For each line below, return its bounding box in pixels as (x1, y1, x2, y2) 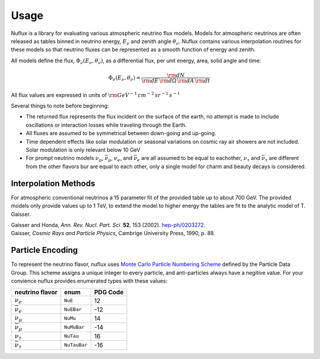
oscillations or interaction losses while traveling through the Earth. (25, 121, 187, 129)
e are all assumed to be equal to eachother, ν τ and (137, 155, 261, 163)
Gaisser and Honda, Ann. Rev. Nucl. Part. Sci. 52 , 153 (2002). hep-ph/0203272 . (11, 221, 206, 228)
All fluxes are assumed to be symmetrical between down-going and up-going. (25, 130, 216, 137)
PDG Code (94, 288, 124, 296)
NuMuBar (64, 324, 85, 331)
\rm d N (167, 72, 185, 78)
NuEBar (64, 306, 82, 313)
